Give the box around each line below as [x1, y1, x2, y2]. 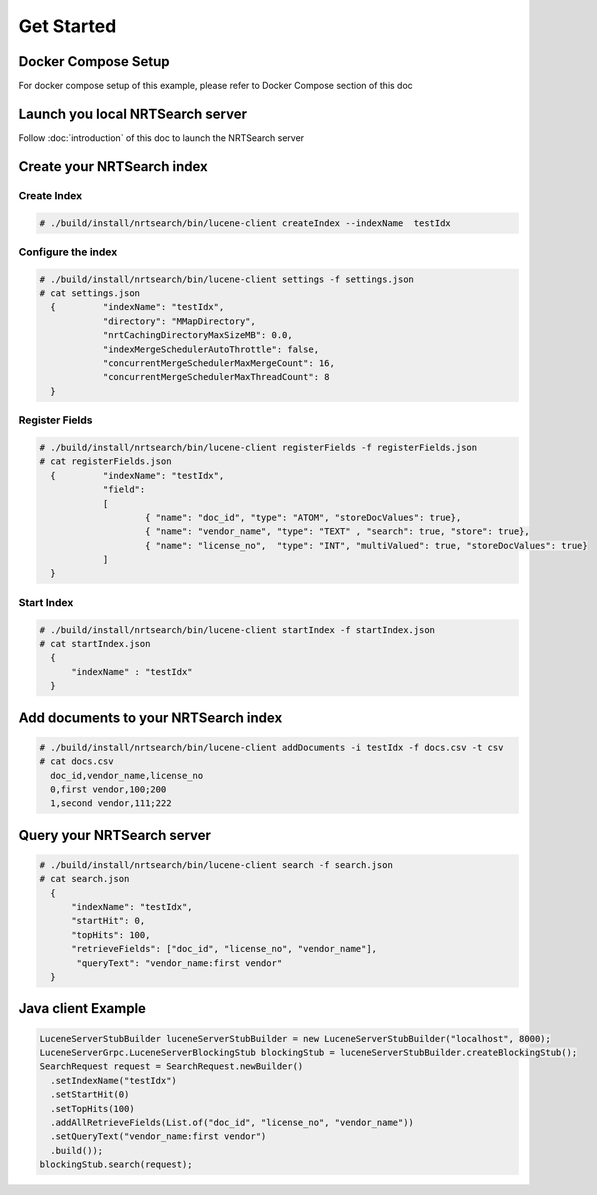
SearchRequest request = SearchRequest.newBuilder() [39, 1061, 304, 1072]
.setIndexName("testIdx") [50, 1075, 177, 1086]
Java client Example [18, 1000, 147, 1017]
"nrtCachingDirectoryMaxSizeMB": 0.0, [102, 330, 294, 341]
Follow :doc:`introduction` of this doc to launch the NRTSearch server [18, 131, 305, 144]
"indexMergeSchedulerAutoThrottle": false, [102, 343, 320, 355]
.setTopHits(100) [50, 1103, 135, 1114]
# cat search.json [39, 873, 130, 885]
